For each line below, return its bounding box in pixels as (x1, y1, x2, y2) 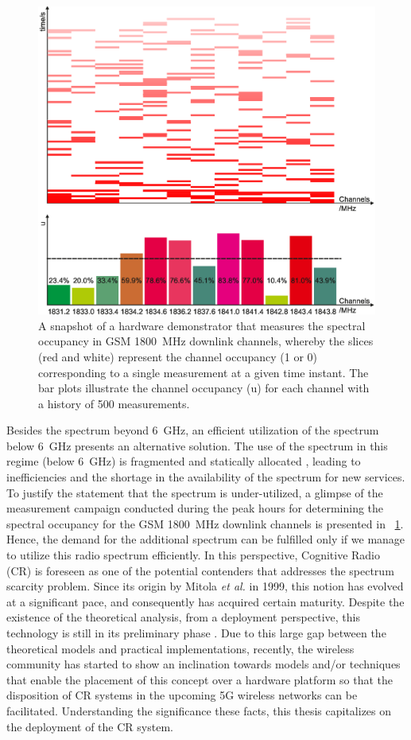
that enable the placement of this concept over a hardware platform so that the (6, 671, 394, 687)
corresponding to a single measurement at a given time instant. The (38, 364, 369, 380)
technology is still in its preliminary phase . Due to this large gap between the (6, 625, 386, 641)
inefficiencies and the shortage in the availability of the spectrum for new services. (6, 469, 405, 485)
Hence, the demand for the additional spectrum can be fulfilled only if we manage (6, 531, 405, 547)
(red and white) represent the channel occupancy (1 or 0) (38, 348, 318, 364)
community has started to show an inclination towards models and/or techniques (6, 656, 401, 672)
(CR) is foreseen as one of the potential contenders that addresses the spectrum (6, 562, 394, 578)
